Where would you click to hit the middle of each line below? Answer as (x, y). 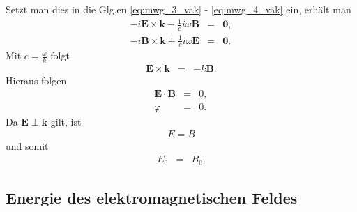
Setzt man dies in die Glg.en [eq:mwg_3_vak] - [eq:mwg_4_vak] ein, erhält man (178, 9)
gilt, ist (66, 121)
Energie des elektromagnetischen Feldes (152, 197)
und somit (27, 146)
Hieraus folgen (36, 81)
